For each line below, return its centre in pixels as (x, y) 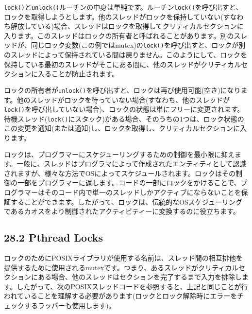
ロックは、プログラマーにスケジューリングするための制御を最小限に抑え (119, 154)
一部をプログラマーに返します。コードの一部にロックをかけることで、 (129, 183)
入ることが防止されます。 (78, 74)
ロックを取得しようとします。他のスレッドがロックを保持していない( (114, 16)
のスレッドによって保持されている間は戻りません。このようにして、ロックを (126, 55)
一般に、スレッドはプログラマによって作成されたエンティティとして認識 (131, 164)
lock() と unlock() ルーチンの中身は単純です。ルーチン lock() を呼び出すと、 (123, 7)
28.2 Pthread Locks (54, 237)
